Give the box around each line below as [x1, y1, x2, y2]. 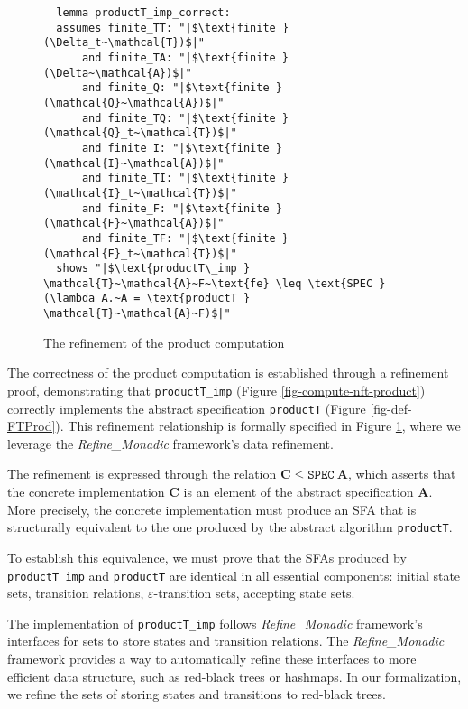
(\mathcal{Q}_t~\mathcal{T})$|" [43, 126, 237, 140]
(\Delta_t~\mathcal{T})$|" [43, 36, 205, 50]
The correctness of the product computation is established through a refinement [7, 363, 449, 382]
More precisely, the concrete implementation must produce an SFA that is [7, 499, 417, 518]
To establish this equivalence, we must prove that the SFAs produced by [7, 547, 407, 566]
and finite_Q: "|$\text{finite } [81, 81, 282, 95]
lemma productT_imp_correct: [56, 6, 231, 19]
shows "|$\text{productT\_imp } [56, 262, 251, 275]
